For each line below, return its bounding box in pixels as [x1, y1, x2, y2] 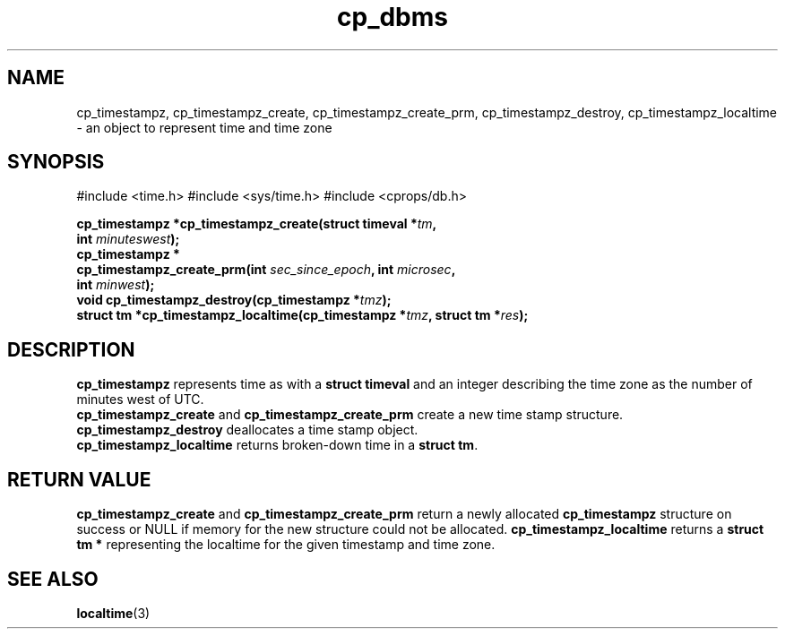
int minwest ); [76, 277, 155, 293]
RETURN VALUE [7, 468, 151, 491]
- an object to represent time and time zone [76, 119, 332, 135]
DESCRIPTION [7, 338, 135, 361]
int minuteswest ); [76, 231, 180, 247]
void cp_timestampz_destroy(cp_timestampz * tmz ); [76, 292, 392, 308]
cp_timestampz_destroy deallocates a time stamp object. [76, 422, 418, 438]
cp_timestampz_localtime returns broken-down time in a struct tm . [76, 437, 479, 453]
